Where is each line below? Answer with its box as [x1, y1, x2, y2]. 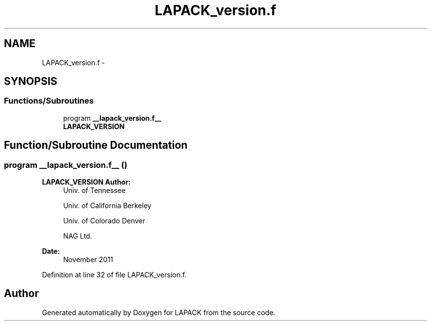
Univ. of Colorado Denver [63, 217, 146, 225]
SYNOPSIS [4, 75, 58, 88]
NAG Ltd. [63, 232, 92, 241]
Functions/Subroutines [4, 96, 94, 106]
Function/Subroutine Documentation [4, 139, 188, 152]
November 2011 [63, 255, 113, 264]
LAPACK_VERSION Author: [42, 178, 131, 187]
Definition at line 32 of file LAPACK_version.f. [42, 271, 187, 279]
